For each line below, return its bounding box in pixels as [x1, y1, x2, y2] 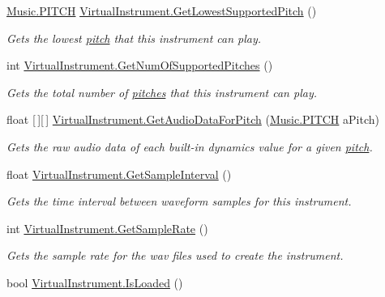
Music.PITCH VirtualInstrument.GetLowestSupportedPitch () [6, 2, 317, 19]
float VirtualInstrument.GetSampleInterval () [6, 165, 232, 182]
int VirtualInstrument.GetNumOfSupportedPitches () [6, 57, 273, 74]
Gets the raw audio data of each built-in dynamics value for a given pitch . [6, 138, 373, 155]
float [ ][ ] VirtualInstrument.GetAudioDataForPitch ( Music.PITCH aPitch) [6, 111, 379, 128]
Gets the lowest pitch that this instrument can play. [6, 29, 262, 46]
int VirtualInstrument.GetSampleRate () [6, 219, 208, 236]
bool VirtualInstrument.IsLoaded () [6, 274, 183, 291]
